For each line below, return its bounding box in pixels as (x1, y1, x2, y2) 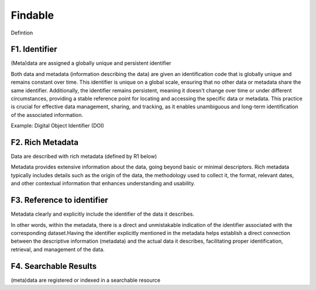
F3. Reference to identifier (11, 195, 108, 205)
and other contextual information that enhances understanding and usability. (11, 180, 195, 187)
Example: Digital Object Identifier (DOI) (11, 122, 105, 129)
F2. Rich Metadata (11, 137, 79, 147)
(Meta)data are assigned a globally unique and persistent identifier (11, 60, 171, 67)
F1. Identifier (11, 44, 58, 54)
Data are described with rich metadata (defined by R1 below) (11, 153, 157, 160)
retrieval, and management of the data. (11, 246, 105, 253)
